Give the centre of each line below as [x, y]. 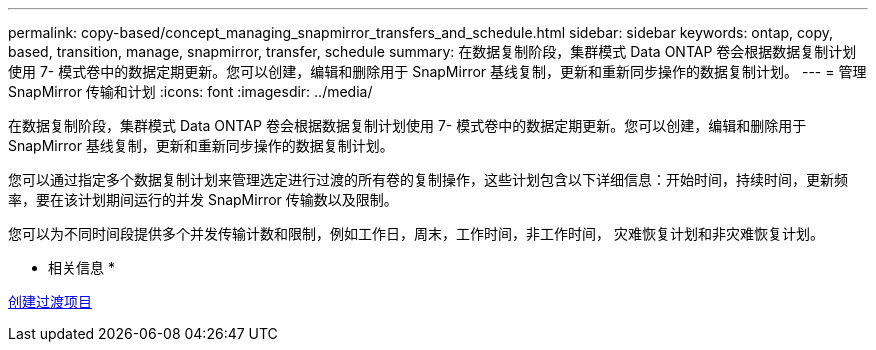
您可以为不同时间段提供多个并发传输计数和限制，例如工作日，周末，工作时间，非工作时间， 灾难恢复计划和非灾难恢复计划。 [416, 233]
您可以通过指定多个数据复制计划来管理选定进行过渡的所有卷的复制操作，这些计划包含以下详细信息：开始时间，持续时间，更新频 [428, 179]
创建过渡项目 [50, 301]
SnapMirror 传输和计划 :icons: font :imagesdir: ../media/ [190, 91]
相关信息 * [81, 267]
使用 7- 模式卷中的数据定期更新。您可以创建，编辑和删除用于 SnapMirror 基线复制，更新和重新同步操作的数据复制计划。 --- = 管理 [437, 71]
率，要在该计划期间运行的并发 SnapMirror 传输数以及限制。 [203, 199]
